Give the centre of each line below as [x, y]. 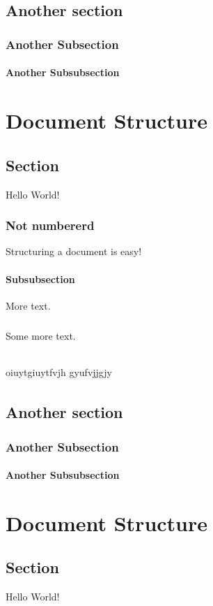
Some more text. [41, 335]
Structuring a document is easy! [74, 251]
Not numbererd [50, 225]
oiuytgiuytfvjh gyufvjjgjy [59, 371]
